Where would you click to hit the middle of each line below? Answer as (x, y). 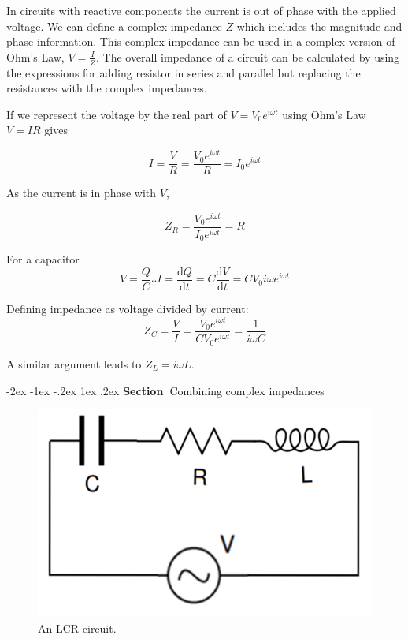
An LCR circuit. (77, 628)
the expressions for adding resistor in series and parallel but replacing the (184, 72)
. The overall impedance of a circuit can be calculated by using (248, 56)
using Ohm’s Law (324, 114)
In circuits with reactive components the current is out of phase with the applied (201, 10)
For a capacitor (43, 259)
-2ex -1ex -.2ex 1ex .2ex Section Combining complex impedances (165, 390)
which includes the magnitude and (319, 26)
